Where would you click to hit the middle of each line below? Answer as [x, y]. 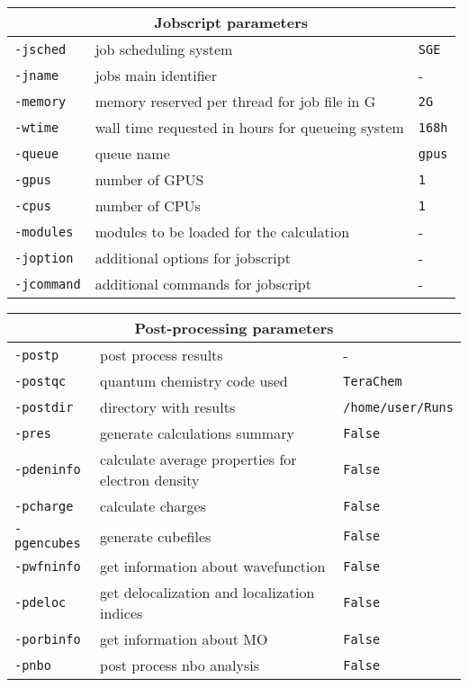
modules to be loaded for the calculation [222, 232]
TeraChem [373, 381]
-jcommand [48, 284]
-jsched [40, 49]
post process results [162, 355]
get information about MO [184, 639]
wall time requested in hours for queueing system [249, 127]
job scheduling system [164, 49]
